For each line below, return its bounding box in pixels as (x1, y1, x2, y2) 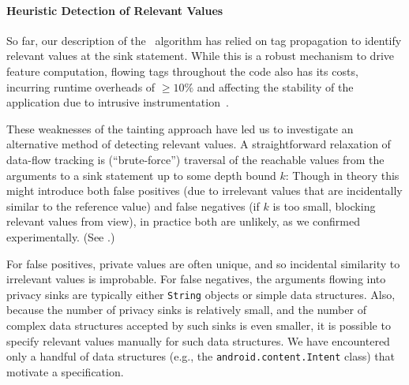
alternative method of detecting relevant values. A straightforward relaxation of (6, 136, 391, 152)
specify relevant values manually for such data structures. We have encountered (6, 332, 390, 349)
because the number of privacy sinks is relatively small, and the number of (6, 301, 366, 318)
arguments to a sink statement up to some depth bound (6, 166, 276, 183)
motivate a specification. (6, 363, 124, 379)
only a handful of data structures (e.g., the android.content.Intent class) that (6, 348, 395, 364)
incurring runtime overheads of (6, 78, 156, 95)
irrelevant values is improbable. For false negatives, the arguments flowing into (6, 271, 386, 287)
